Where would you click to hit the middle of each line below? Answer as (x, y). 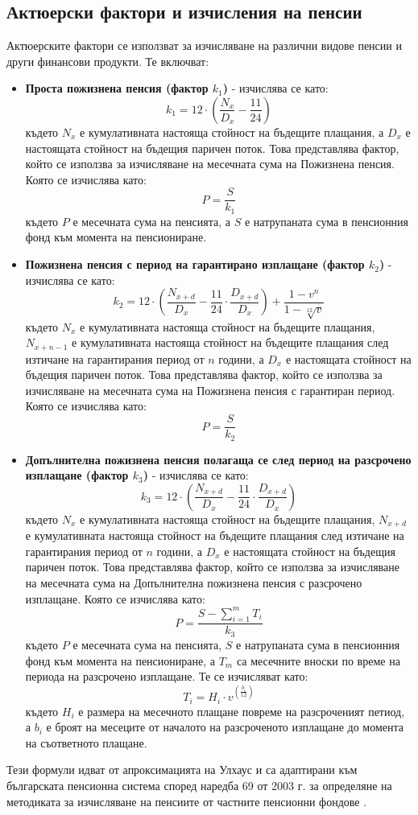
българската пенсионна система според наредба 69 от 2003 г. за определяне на (199, 786)
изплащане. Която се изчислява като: (115, 598)
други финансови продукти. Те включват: (108, 61)
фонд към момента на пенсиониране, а (120, 660)
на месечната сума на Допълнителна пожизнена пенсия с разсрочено (194, 582)
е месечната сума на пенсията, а (152, 221)
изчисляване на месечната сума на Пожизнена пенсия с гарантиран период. (210, 390)
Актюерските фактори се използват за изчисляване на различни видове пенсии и (204, 45)
